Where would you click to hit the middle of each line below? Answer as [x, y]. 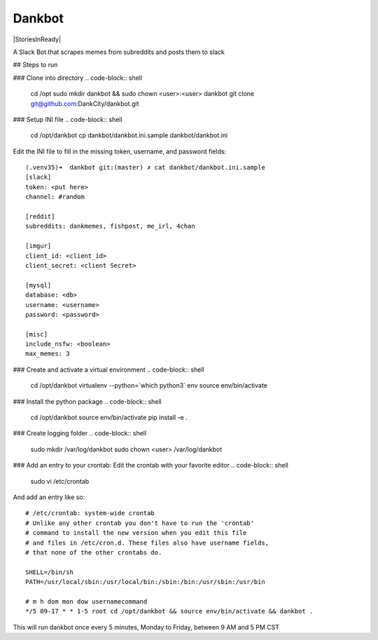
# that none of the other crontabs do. [94, 552]
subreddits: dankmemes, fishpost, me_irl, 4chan [110, 226]
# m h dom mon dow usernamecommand [86, 601]
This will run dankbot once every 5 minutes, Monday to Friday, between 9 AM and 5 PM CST [146, 627]
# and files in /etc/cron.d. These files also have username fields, [147, 543]
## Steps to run [35, 65]
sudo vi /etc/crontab [60, 481]
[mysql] [38, 285]
